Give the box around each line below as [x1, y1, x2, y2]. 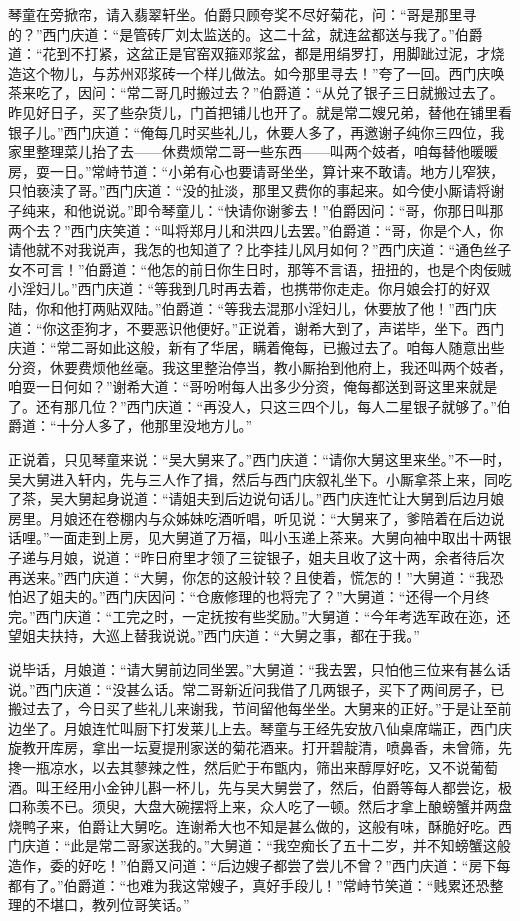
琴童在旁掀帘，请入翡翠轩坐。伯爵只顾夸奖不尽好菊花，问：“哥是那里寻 [8, 4, 477, 24]
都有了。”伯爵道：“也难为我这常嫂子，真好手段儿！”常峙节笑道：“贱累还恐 [8, 874, 490, 895]
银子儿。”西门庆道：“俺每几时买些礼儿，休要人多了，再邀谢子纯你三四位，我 [8, 121, 505, 142]
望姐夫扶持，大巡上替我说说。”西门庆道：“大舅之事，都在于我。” [8, 625, 420, 646]
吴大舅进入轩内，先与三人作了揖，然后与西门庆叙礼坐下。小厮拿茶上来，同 [8, 468, 498, 489]
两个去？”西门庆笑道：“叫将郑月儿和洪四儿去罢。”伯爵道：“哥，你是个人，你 [8, 219, 504, 240]
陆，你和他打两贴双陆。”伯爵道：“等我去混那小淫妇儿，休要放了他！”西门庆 [8, 297, 497, 318]
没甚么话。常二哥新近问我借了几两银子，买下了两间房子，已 [112, 678, 505, 699]
